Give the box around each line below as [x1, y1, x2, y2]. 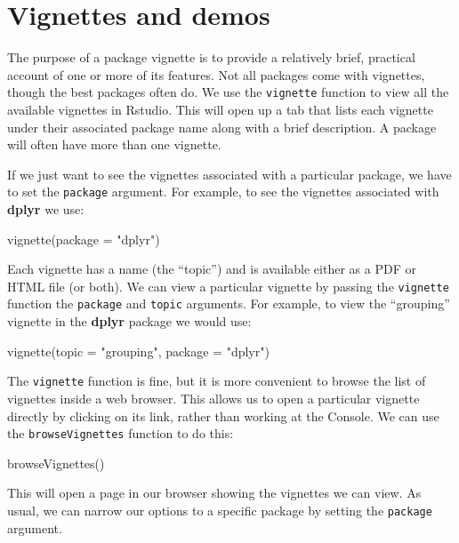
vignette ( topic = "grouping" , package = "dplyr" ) [7, 341, 270, 360]
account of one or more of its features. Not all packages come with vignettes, [7, 65, 425, 84]
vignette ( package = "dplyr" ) [7, 229, 160, 248]
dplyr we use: [7, 200, 85, 218]
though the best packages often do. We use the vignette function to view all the [7, 83, 449, 101]
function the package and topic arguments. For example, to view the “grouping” [7, 294, 450, 313]
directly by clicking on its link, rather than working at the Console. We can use [7, 406, 439, 425]
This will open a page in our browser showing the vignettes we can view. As [7, 483, 422, 502]
